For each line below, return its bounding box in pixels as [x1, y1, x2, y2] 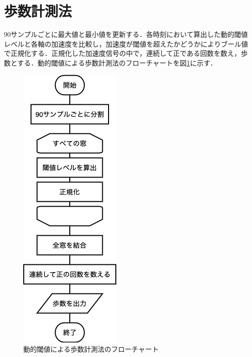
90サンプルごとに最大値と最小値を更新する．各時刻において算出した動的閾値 [4, 29, 248, 39]
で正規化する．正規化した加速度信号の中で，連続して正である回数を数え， [4, 48, 241, 58]
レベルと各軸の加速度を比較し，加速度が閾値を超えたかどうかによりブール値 [4, 38, 248, 49]
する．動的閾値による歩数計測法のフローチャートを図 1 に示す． [17, 57, 217, 67]
